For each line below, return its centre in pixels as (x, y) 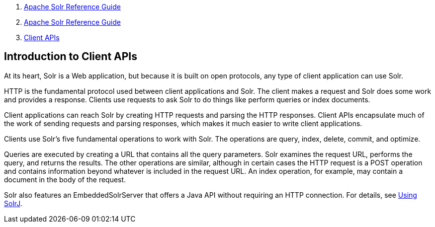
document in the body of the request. (65, 179)
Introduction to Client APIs (71, 57)
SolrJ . (13, 203)
